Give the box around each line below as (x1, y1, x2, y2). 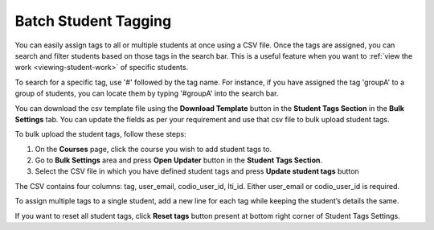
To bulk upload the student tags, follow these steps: (14, 129, 186, 139)
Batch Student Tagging (14, 12, 172, 30)
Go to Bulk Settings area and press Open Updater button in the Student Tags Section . (35, 155, 323, 165)
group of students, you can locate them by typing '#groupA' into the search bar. (14, 88, 279, 98)
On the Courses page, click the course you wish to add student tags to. (35, 144, 272, 154)
